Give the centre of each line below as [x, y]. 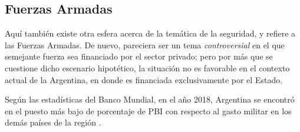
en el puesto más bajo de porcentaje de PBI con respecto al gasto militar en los [148, 110]
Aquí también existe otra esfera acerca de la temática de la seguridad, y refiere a [150, 33]
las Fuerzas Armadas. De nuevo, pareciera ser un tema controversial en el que [145, 44]
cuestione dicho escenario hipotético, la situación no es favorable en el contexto [147, 67]
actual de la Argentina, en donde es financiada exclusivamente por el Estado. [144, 79]
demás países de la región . [53, 122]
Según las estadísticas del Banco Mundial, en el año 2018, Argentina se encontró [150, 99]
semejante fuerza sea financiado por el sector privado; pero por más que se [139, 56]
